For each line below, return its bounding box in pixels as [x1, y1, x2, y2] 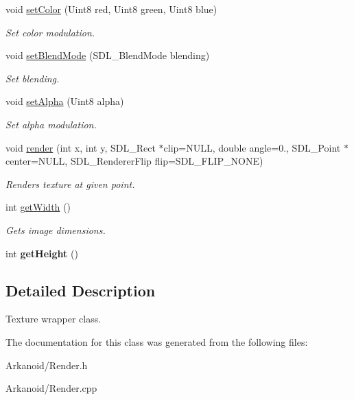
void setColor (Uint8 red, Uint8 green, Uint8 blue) [5, 2, 217, 16]
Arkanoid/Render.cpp [5, 381, 97, 395]
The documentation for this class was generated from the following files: [5, 334, 308, 349]
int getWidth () [5, 200, 71, 214]
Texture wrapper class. [5, 311, 102, 326]
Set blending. [5, 71, 60, 85]
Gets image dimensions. [5, 222, 106, 237]
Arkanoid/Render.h [5, 357, 88, 372]
